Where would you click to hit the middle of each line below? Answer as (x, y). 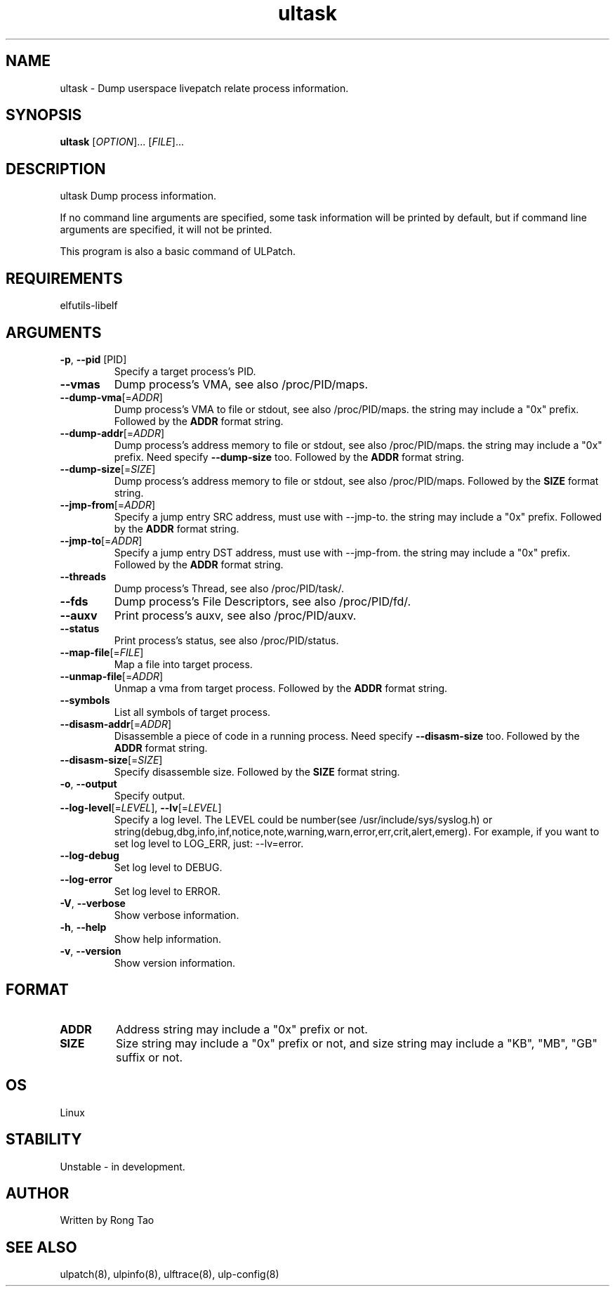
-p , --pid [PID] (93, 359)
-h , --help (83, 927)
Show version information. (175, 963)
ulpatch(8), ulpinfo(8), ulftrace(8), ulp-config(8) (170, 1274)
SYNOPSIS (44, 115)
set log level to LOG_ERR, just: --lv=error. (209, 843)
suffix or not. (149, 1057)
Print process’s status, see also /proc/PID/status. (226, 640)
